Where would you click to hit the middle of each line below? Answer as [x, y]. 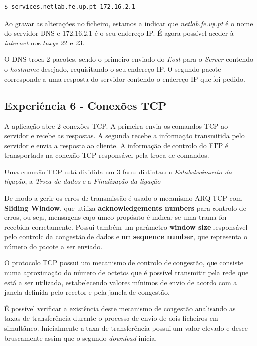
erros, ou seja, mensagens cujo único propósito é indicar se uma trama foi [116, 217]
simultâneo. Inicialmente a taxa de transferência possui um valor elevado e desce [126, 328]
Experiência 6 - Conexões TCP [86, 105]
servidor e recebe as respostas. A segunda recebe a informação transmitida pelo [125, 135]
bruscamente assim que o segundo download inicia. [81, 337]
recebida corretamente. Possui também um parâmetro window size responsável [126, 227]
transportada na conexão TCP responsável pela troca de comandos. [107, 155]
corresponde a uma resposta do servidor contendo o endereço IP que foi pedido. [125, 78]
